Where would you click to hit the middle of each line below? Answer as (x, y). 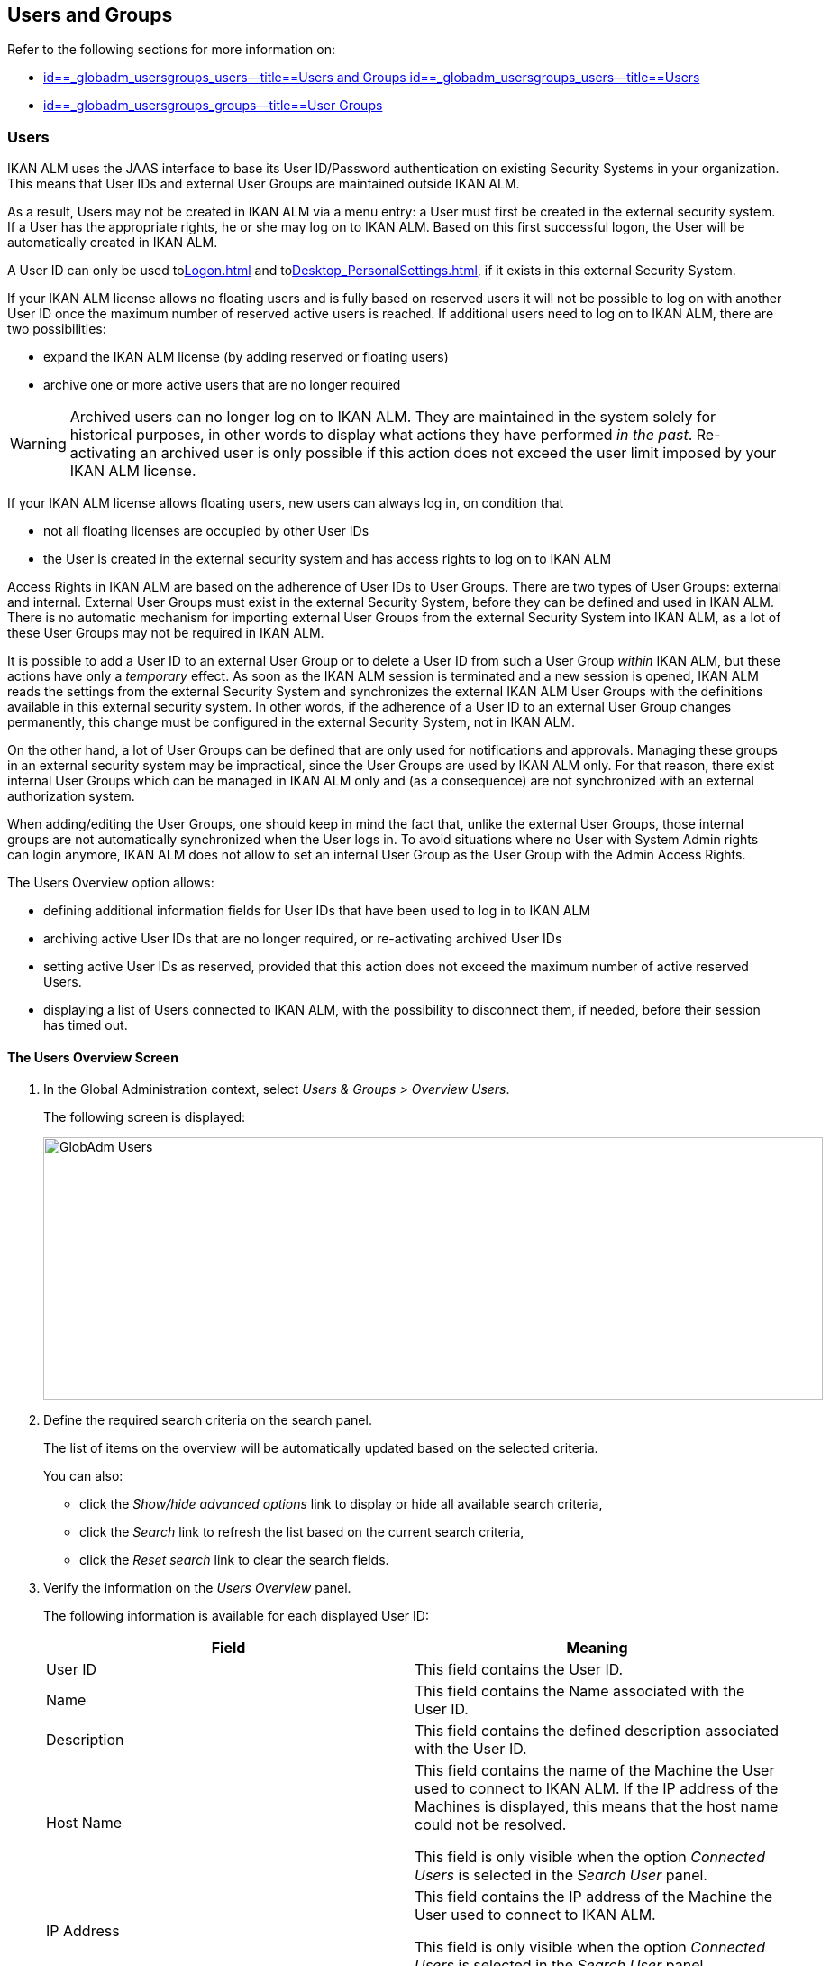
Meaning (597, 1648)
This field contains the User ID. (519, 1670)
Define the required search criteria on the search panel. (208, 1420)
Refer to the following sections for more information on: (171, 50)
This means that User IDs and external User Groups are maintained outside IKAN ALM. (264, 184)
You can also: (83, 1476)
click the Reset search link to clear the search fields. (234, 1560)
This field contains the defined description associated (597, 1731)
